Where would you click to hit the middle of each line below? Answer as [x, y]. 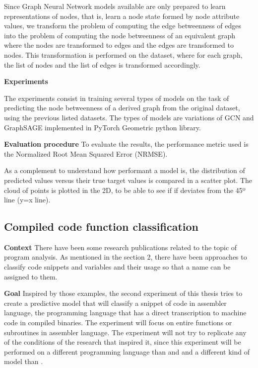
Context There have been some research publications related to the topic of [121, 247]
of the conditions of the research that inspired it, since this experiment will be [123, 342]
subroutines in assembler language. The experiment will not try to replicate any [125, 332]
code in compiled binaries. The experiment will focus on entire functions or [118, 322]
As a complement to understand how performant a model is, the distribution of [125, 170]
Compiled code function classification [101, 227]
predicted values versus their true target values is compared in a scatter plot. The [128, 180]
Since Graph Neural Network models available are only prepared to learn [115, 6]
